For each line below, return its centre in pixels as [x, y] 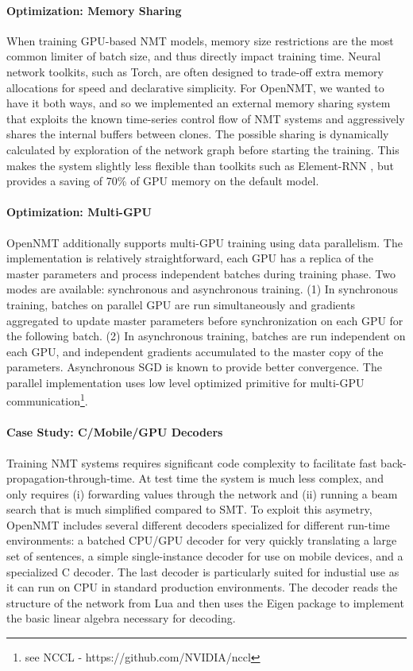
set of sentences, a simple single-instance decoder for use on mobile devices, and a [205, 556]
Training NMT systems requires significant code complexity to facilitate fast [192, 462]
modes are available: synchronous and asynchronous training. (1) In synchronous [203, 289]
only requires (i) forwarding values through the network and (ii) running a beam [202, 493]
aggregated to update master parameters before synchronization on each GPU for [205, 320]
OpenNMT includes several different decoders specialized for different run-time [198, 524]
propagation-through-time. [71, 478]
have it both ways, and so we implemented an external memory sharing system [199, 103]
